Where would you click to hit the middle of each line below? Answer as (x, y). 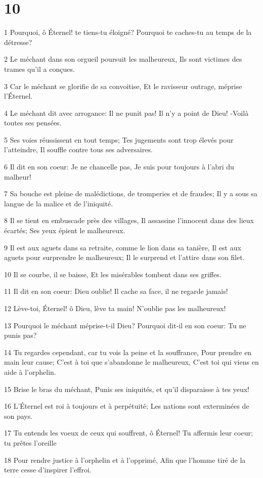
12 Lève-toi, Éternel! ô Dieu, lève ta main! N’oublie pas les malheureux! (115, 308)
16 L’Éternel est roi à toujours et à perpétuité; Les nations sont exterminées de (127, 406)
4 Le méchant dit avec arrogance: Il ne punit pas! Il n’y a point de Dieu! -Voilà (126, 113)
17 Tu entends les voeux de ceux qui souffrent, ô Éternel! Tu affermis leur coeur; (128, 433)
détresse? (18, 42)
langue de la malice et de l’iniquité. (59, 203)
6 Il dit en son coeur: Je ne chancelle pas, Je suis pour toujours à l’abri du (119, 167)
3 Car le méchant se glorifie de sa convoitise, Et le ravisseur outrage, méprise (123, 86)
